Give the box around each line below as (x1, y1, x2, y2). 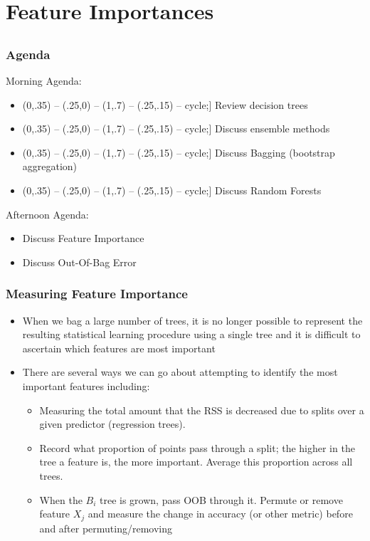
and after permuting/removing (39, 520, 173, 535)
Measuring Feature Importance (6, 285, 188, 303)
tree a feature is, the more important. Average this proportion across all (39, 454, 353, 469)
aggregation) (22, 159, 78, 174)
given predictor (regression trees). (39, 416, 186, 431)
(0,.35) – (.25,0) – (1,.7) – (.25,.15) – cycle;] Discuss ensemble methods (22, 121, 330, 136)
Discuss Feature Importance (22, 231, 144, 246)
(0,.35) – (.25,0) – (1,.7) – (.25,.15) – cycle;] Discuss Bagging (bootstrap (22, 145, 335, 159)
